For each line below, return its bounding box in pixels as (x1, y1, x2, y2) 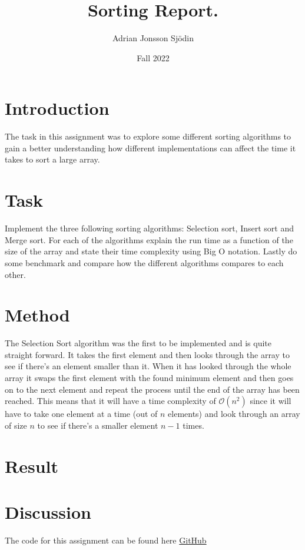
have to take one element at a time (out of (5, 407, 158, 420)
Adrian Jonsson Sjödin (112, 32, 194, 44)
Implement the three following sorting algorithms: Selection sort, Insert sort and (5, 222, 294, 234)
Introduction (5, 96, 110, 120)
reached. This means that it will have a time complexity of (5, 395, 216, 407)
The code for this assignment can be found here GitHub (5, 534, 207, 546)
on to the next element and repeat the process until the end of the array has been (5, 383, 300, 395)
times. (183, 419, 204, 431)
